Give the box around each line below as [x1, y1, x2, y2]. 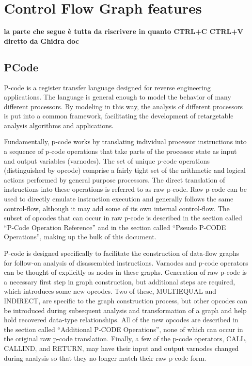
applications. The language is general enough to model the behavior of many [4, 92, 231, 102]
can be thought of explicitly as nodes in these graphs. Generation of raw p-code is [4, 267, 247, 277]
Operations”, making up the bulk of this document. [4, 232, 157, 242]
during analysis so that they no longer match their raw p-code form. [4, 352, 206, 363]
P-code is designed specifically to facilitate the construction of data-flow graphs [4, 248, 239, 258]
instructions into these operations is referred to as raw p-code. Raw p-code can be [4, 184, 247, 194]
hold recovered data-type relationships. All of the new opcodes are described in [4, 315, 238, 325]
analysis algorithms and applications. [4, 120, 114, 130]
